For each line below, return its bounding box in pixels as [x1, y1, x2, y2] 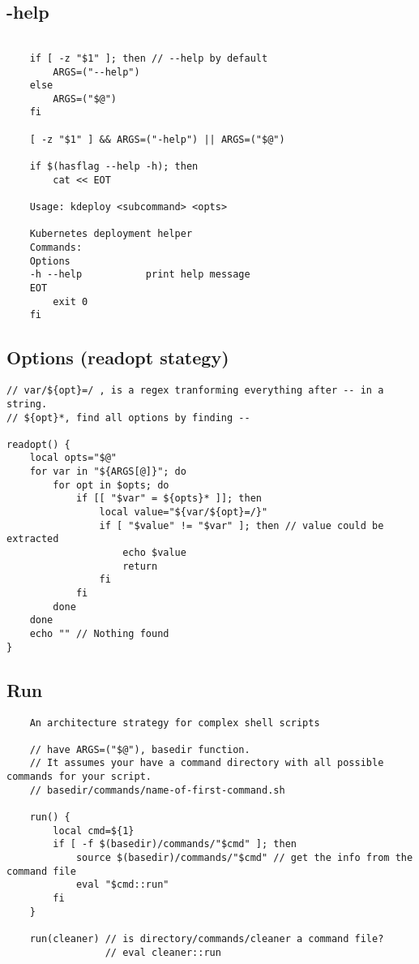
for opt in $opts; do [53, 479, 169, 491]
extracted [6, 533, 59, 545]
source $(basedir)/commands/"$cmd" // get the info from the [75, 852, 413, 864]
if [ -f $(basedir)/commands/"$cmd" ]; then [53, 838, 297, 850]
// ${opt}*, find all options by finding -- [6, 411, 250, 424]
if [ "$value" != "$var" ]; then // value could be [99, 519, 384, 531]
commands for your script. [6, 771, 152, 783]
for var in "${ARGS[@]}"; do [29, 466, 186, 478]
